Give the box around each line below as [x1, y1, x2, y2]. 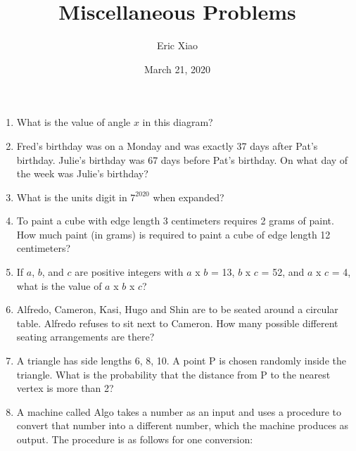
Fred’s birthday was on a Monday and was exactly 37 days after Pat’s [16, 138, 318, 153]
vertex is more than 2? [16, 381, 114, 395]
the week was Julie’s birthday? [16, 166, 148, 181]
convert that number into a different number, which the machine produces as [16, 418, 349, 433]
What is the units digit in [16, 189, 127, 204]
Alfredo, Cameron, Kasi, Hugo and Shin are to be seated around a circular [16, 302, 338, 317]
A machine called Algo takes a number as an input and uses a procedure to [16, 404, 342, 419]
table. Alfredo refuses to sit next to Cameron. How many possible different [16, 315, 338, 330]
